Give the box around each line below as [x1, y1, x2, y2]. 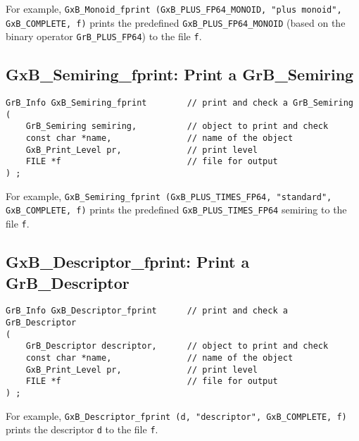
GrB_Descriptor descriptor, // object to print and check [25, 341, 329, 352]
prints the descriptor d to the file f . [6, 422, 158, 437]
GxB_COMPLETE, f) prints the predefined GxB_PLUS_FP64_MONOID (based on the [6, 15, 346, 30]
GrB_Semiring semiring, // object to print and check [25, 121, 329, 132]
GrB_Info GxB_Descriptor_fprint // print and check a [6, 306, 288, 316]
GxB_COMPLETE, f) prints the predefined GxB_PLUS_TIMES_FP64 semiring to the [6, 202, 347, 217]
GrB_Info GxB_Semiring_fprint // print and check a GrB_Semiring [6, 98, 353, 108]
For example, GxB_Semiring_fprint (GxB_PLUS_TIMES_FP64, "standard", [6, 188, 332, 203]
